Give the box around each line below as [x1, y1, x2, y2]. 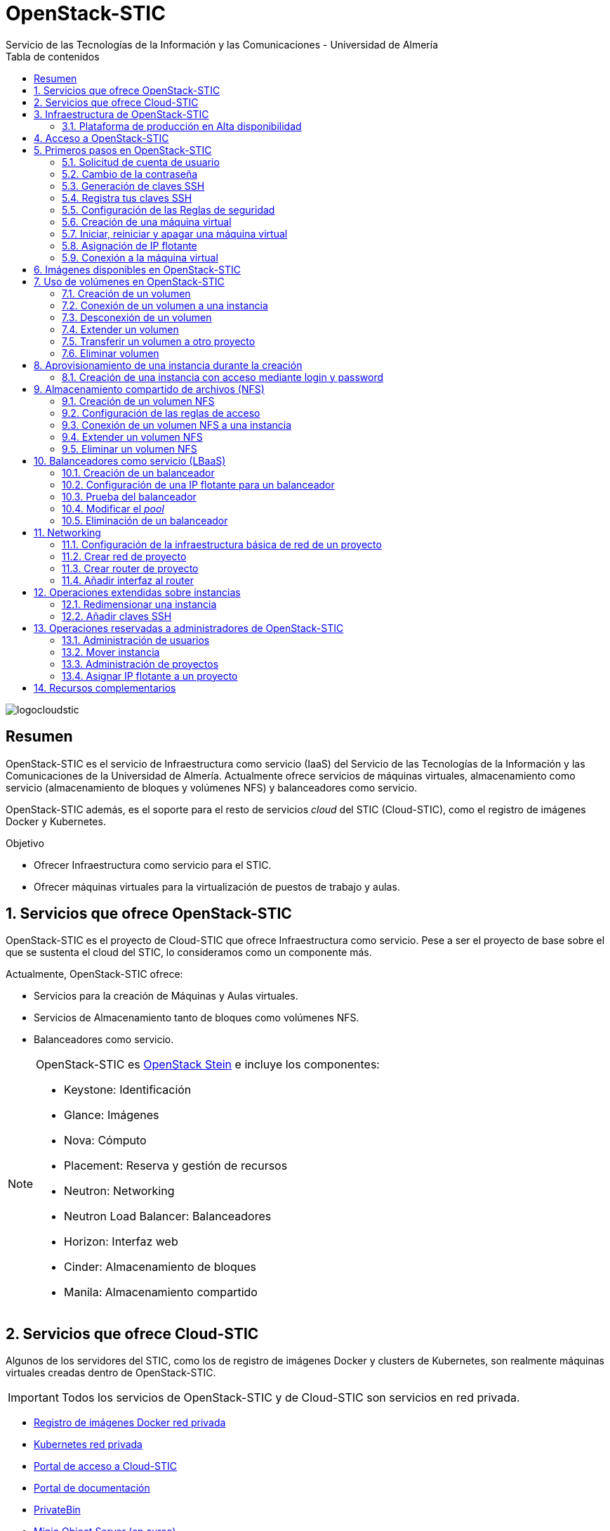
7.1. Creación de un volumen [62, 287, 191, 299]
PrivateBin [34, 1504, 81, 1516]
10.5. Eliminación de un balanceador [62, 514, 228, 527]
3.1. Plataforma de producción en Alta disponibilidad [62, 119, 302, 132]
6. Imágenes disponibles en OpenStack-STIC [34, 263, 241, 276]
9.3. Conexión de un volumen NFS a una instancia [62, 418, 292, 431]
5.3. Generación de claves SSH [62, 179, 205, 192]
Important [8, 1390, 59, 1405]
